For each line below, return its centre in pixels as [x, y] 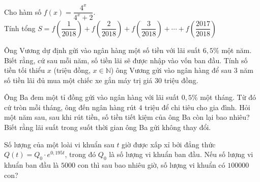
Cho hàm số [23, 11]
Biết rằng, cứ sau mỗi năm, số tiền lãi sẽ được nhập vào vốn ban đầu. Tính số [126, 60]
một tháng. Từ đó [228, 97]
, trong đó [80, 154]
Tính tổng [20, 28]
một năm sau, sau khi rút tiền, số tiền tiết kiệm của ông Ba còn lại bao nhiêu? [127, 117]
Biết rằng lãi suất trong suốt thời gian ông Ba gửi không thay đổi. [108, 127]
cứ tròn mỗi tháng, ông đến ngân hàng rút [70, 107]
